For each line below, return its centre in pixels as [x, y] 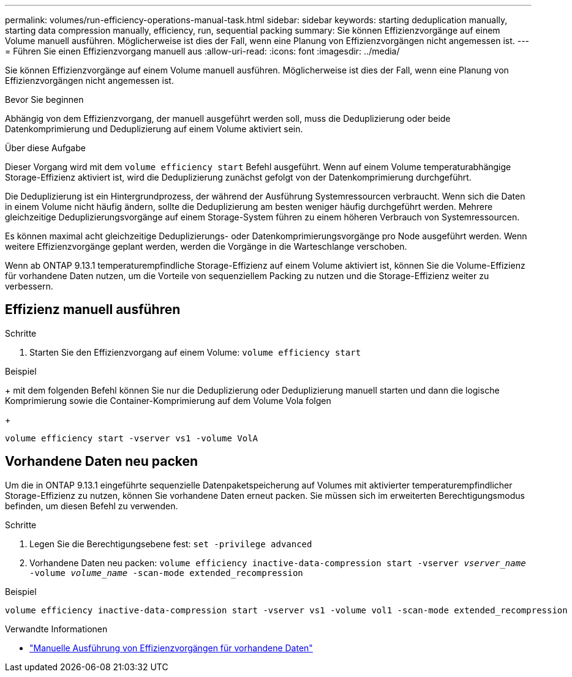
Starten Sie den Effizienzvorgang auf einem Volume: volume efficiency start [195, 352]
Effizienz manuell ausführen [93, 310]
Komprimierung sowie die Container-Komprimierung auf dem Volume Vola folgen [168, 400]
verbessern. [29, 286]
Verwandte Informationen [56, 629]
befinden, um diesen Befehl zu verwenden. [92, 506]
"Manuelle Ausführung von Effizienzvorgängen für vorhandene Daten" [171, 648]
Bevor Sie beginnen [44, 99]
